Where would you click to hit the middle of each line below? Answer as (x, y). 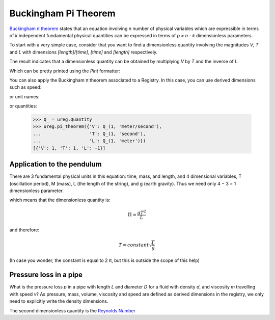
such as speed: (25, 87)
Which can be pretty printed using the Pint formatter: (65, 71)
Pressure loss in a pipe (46, 275)
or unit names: (25, 96)
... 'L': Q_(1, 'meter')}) (89, 141)
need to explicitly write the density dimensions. (59, 301)
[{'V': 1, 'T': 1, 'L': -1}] (69, 148)
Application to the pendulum (56, 164)
